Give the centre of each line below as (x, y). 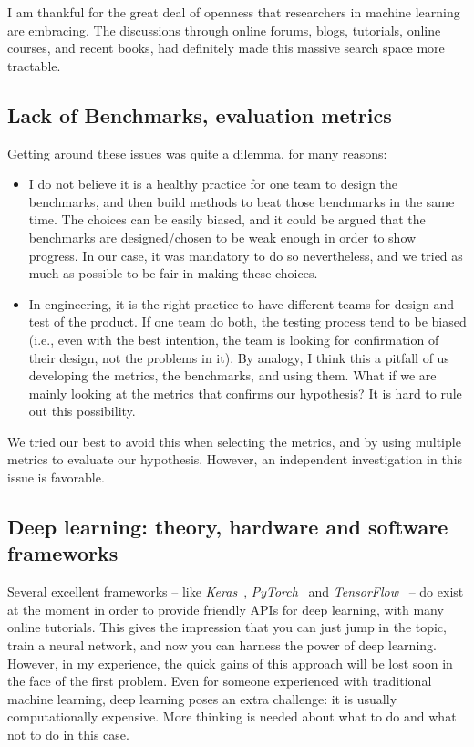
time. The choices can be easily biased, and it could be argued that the (227, 219)
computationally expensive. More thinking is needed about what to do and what (232, 716)
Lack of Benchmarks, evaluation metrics (200, 114)
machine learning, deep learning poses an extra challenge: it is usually (202, 698)
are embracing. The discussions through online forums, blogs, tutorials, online (224, 30)
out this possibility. (82, 411)
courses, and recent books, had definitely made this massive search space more (226, 48)
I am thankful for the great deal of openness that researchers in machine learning (234, 12)
